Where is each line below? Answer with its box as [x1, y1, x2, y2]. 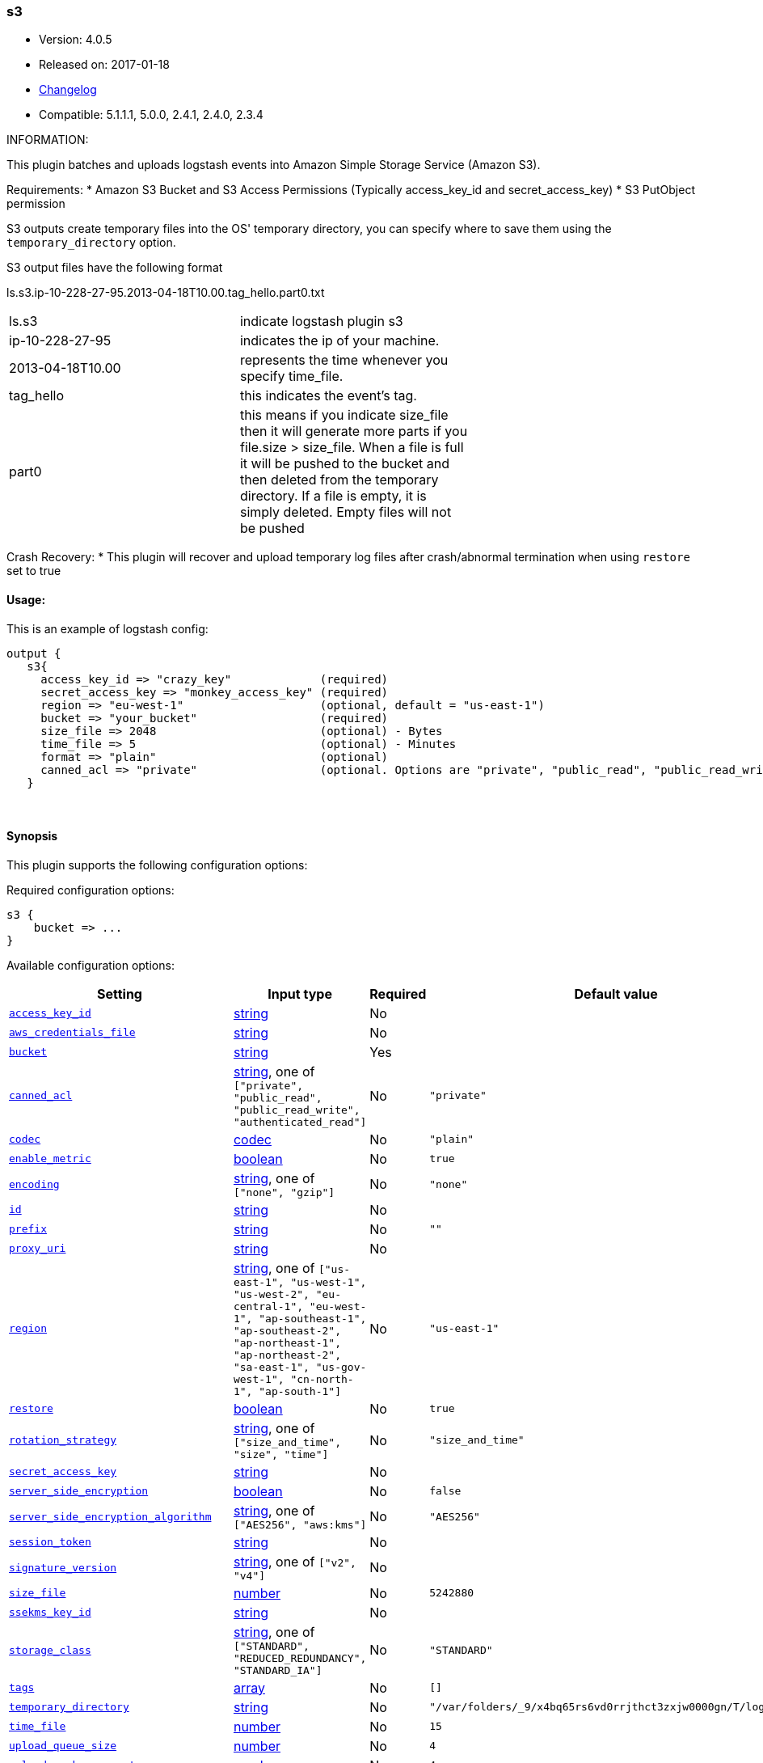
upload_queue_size [9, 1740, 117, 1752]
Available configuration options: [6, 958, 175, 972]
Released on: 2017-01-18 [39, 57, 170, 72]
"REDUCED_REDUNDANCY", [233, 1651, 367, 1664]
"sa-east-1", [233, 1360, 310, 1373]
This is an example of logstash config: [6, 621, 209, 636]
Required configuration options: [6, 882, 175, 897]
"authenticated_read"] [233, 1115, 367, 1128]
